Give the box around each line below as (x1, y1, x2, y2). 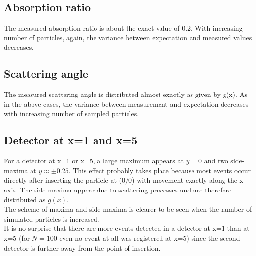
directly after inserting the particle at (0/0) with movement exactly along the (4, 175, 237, 185)
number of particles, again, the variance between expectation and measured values (4, 32, 252, 42)
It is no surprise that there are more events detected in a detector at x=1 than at (4, 223, 250, 233)
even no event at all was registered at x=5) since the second (59, 232, 240, 243)
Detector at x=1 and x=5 (4, 132, 138, 148)
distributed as (4, 194, 46, 204)
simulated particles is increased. (4, 213, 99, 224)
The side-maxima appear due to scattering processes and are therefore (20, 184, 232, 194)
